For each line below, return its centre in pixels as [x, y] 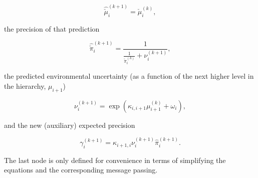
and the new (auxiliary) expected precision [70, 125]
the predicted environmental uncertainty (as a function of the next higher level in [129, 76]
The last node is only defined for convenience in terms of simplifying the [115, 160]
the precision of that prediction [52, 28]
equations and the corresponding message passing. [81, 170]
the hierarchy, [25, 85]
